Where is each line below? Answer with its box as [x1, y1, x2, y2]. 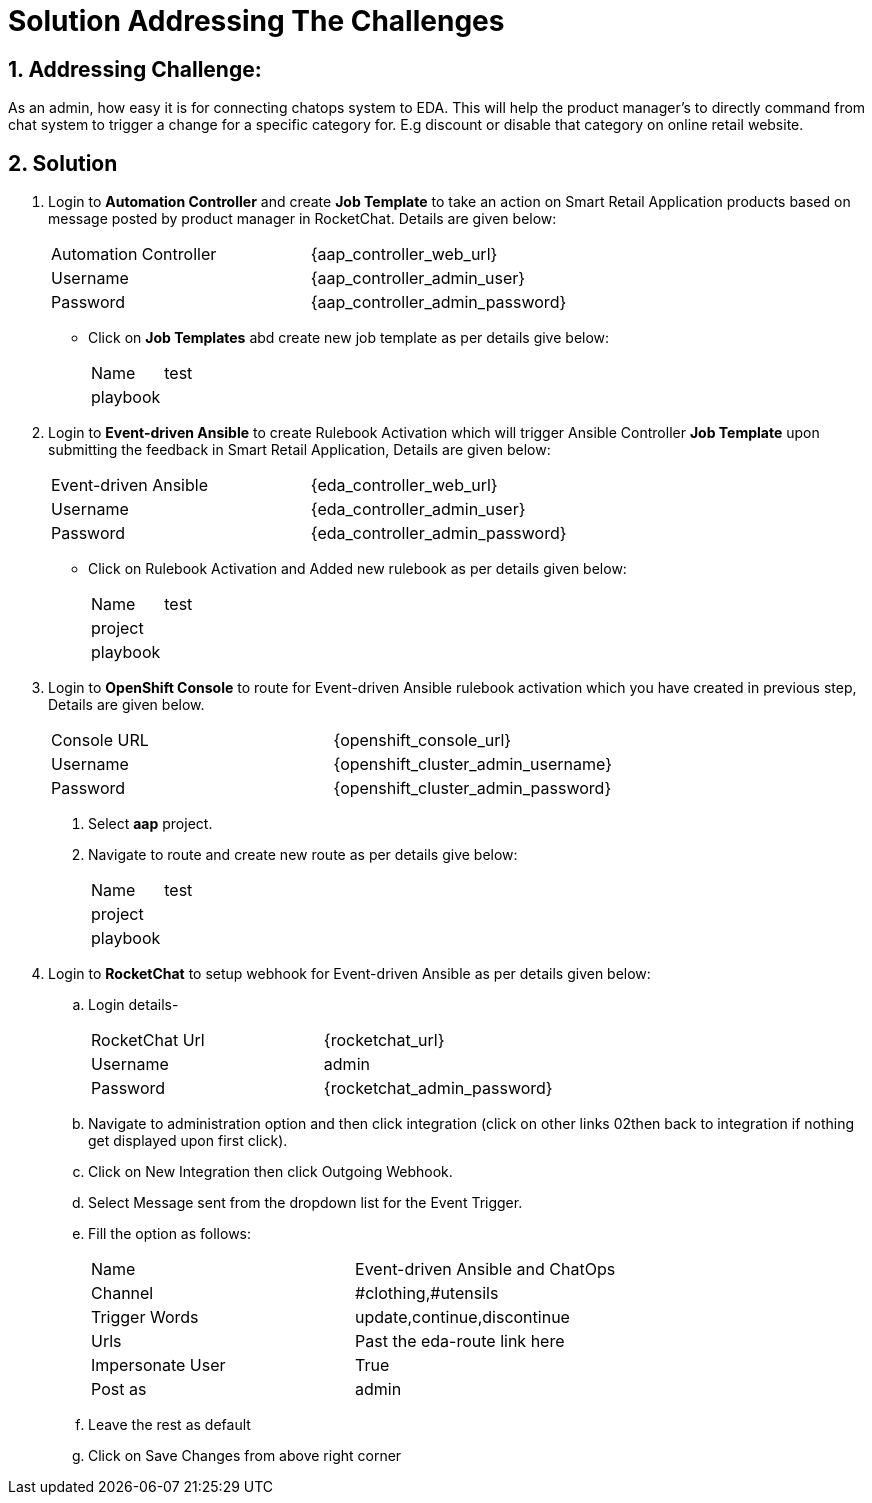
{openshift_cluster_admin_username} [333, 754, 612, 775]
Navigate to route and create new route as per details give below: [88, 846, 518, 864]
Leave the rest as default [88, 1416, 251, 1434]
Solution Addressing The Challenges [8, 4, 505, 38]
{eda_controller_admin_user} [310, 499, 526, 520]
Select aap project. [88, 815, 213, 833]
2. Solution [8, 150, 118, 176]
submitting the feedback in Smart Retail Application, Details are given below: [48, 441, 551, 459]
